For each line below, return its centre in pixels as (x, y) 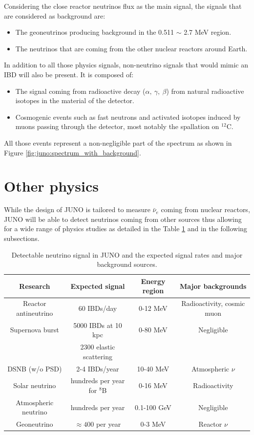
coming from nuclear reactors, (205, 209)
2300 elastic (98, 347)
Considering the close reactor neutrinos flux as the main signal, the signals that (123, 6)
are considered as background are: (55, 15)
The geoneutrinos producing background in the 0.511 (95, 32)
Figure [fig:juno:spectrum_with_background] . (73, 152)
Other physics (51, 186)
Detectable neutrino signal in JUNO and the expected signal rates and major (127, 254)
